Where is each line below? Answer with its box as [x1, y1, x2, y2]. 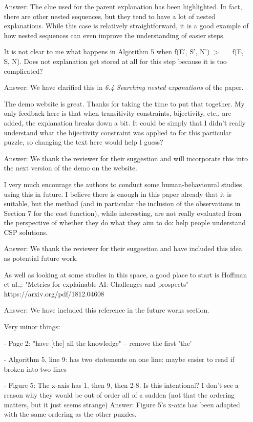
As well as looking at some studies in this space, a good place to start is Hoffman [4, 269, 247, 279]
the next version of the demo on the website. [4, 163, 137, 173]
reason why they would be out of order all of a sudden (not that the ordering [4, 390, 235, 400]
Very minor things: [4, 321, 60, 332]
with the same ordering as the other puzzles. [4, 409, 137, 419]
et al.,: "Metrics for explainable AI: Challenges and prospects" [4, 279, 189, 289]
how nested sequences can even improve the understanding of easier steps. [4, 30, 225, 40]
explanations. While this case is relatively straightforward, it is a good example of [4, 21, 249, 31]
